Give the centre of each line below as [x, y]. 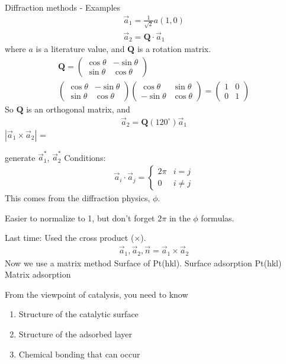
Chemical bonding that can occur [79, 354]
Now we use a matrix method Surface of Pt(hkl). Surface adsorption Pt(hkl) [143, 262]
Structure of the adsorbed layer [75, 334]
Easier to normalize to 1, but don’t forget [80, 218]
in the [180, 218]
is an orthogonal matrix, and [78, 109]
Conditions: [85, 157]
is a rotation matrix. [174, 49]
